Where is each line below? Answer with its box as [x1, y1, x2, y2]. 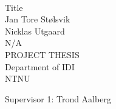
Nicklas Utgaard [5, 24, 65, 37]
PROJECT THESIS [5, 48, 80, 61]
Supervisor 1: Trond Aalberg [5, 92, 111, 105]
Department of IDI [5, 60, 75, 73]
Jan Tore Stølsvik [5, 13, 70, 25]
